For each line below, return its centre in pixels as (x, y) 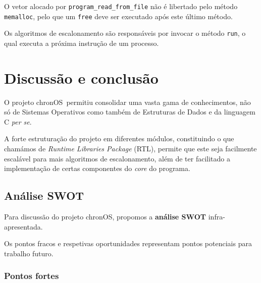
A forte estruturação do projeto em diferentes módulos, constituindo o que (119, 138)
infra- (217, 217)
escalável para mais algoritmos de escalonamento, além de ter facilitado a (117, 158)
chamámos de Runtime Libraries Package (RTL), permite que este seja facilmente (130, 149)
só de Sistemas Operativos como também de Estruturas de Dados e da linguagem (130, 112)
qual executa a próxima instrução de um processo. (82, 43)
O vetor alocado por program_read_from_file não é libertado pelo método (121, 6)
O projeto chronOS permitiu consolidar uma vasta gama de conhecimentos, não (127, 102)
